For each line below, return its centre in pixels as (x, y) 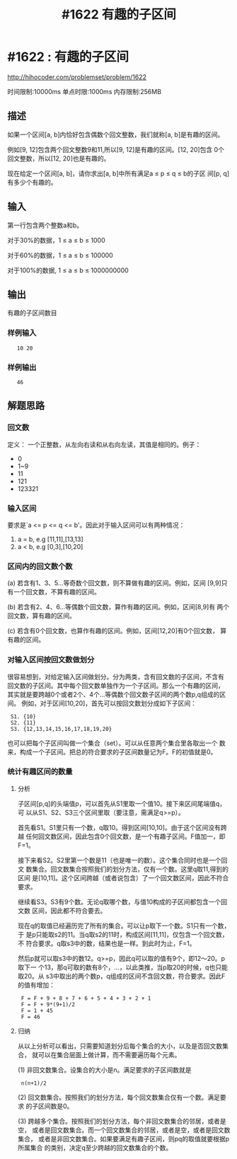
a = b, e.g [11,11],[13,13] (50, 539)
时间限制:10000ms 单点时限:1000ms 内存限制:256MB (84, 91)
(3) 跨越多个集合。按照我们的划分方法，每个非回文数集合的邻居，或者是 (122, 1121)
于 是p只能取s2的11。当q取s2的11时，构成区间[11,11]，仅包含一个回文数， (123, 934)
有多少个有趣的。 (32, 182)
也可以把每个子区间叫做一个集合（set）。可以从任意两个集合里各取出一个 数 (117, 743)
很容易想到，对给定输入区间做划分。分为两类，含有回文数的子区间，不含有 (116, 676)
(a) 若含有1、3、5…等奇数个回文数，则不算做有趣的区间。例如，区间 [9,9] (114, 583)
